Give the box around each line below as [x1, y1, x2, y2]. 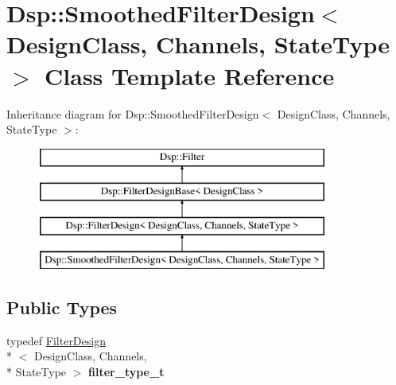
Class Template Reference [45, 59, 335, 91]
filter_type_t [88, 363, 165, 379]
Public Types [6, 294, 118, 319]
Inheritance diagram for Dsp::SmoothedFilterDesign [6, 105, 259, 122]
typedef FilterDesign [6, 332, 106, 348]
